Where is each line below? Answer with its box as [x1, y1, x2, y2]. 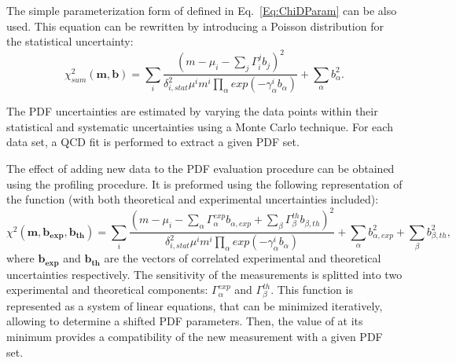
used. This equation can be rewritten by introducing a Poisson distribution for [6, 17, 384, 34]
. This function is [270, 281, 353, 298]
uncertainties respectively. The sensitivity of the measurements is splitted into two [6, 266, 403, 282]
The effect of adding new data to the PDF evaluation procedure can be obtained [6, 159, 395, 176]
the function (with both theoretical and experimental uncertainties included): [6, 191, 379, 207]
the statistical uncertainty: [6, 33, 134, 49]
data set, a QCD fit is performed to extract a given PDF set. [6, 134, 300, 150]
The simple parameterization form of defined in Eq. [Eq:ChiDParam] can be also [6, 2, 397, 18]
